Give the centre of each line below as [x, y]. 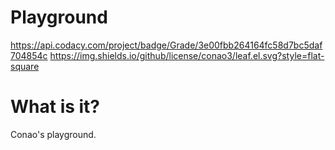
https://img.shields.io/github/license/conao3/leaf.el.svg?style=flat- [187, 55]
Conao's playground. [53, 134]
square [25, 66]
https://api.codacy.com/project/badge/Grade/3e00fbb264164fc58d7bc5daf [166, 45]
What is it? [55, 107]
